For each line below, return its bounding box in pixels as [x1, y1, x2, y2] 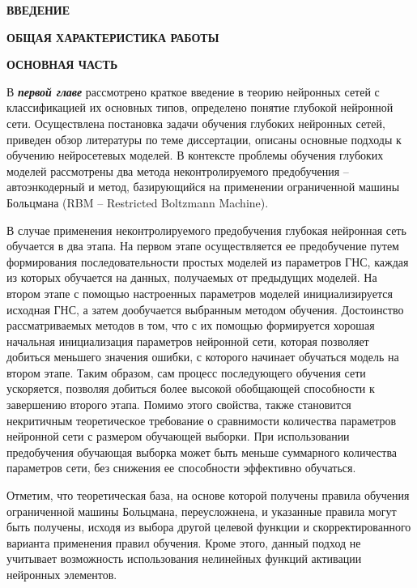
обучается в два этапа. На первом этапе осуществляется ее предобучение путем [6, 237, 399, 254]
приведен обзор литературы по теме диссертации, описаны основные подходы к [6, 130, 402, 147]
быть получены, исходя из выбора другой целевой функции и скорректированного [6, 518, 411, 535]
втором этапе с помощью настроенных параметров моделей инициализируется [6, 284, 393, 301]
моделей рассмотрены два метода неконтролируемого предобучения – [6, 162, 349, 179]
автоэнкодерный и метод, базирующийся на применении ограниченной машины [6, 178, 400, 195]
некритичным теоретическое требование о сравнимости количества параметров [6, 411, 397, 428]
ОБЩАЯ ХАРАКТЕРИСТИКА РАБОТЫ [6, 28, 219, 45]
